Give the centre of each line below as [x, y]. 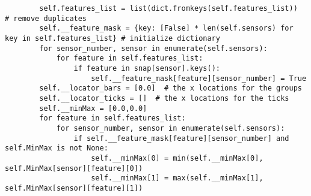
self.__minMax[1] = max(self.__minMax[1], [177, 178]
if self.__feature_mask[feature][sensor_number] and [181, 138]
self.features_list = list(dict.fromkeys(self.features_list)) [168, 8]
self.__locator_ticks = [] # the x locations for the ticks [164, 98]
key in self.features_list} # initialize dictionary [112, 38]
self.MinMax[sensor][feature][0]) [74, 168]
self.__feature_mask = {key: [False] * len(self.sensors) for [166, 28]
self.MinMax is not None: [57, 148]
